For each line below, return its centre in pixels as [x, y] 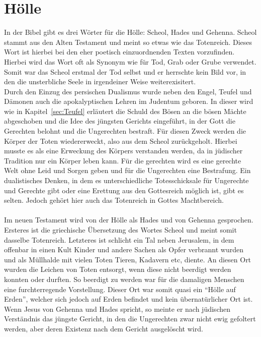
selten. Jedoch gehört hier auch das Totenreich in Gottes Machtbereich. [114, 200]
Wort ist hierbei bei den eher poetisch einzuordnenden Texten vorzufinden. [119, 52]
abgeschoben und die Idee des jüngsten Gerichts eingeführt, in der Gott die [120, 121]
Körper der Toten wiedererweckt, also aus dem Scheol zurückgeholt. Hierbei [121, 141]
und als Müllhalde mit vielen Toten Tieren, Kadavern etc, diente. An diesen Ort [128, 259]
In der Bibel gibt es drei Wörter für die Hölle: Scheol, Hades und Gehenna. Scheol [130, 32]
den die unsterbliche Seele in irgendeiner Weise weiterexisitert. [100, 81]
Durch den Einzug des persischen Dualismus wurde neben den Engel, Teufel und [128, 91]
